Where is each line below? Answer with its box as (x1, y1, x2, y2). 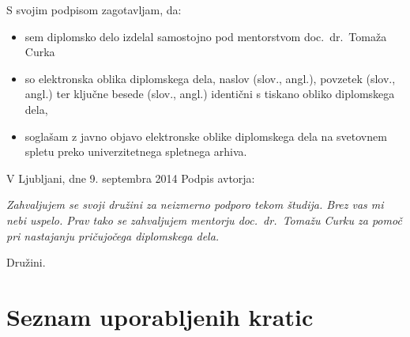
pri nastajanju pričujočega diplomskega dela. (6, 227, 220, 244)
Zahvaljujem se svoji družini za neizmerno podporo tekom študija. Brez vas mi (6, 196, 384, 213)
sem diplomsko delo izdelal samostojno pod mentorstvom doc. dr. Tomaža (24, 28, 387, 44)
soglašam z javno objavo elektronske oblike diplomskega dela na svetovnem (24, 127, 387, 144)
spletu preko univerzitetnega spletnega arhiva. (24, 143, 247, 160)
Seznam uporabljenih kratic (6, 300, 314, 332)
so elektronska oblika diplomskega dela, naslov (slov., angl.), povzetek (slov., (24, 70, 396, 86)
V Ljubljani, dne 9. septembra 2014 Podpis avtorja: (6, 169, 255, 186)
